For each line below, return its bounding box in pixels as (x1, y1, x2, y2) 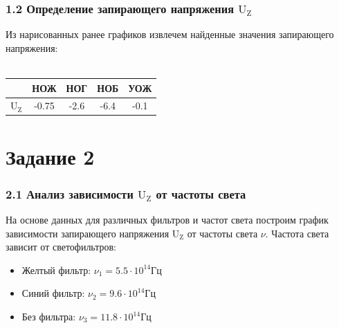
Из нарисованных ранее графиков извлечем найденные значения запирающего (6, 27, 334, 42)
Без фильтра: (21, 309, 76, 323)
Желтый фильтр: (21, 262, 91, 277)
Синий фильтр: (21, 286, 85, 300)
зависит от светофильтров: (6, 239, 117, 254)
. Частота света (265, 226, 329, 240)
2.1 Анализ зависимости (6, 185, 134, 202)
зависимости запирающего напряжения (6, 226, 169, 240)
